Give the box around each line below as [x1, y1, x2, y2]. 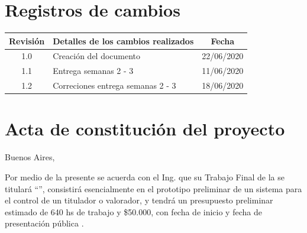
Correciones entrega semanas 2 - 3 [53, 79, 176, 92]
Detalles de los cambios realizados [53, 34, 194, 47]
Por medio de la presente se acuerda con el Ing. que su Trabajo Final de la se [5, 170, 285, 183]
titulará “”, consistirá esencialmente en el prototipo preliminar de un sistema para [5, 182, 302, 195]
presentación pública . [5, 217, 84, 229]
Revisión [9, 34, 45, 47]
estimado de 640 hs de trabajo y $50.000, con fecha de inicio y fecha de [5, 205, 262, 218]
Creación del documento [53, 50, 141, 62]
